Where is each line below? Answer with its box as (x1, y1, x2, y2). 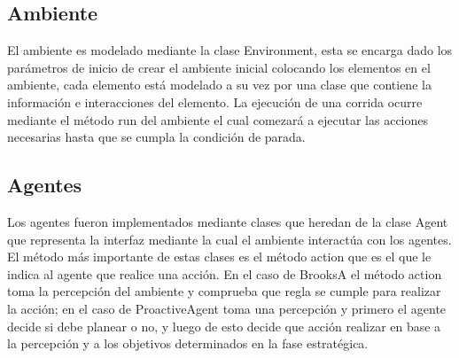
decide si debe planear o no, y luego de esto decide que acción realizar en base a (7, 316, 441, 335)
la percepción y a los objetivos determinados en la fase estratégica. (7, 334, 369, 353)
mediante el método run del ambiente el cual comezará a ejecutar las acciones (7, 110, 429, 128)
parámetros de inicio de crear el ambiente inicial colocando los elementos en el (7, 58, 431, 76)
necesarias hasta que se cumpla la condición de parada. (7, 128, 306, 146)
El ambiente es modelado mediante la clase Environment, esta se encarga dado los (7, 41, 453, 59)
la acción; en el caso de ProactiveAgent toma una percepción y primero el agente (7, 299, 447, 317)
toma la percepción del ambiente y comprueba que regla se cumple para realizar (7, 282, 441, 300)
